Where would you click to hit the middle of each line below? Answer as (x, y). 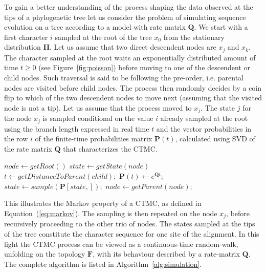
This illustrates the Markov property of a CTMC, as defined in (103, 203)
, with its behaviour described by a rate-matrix (166, 254)
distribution (23, 47)
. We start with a (221, 27)
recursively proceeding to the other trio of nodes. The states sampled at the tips (130, 224)
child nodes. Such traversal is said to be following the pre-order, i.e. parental (124, 78)
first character (26, 37)
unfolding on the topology (45, 254)
